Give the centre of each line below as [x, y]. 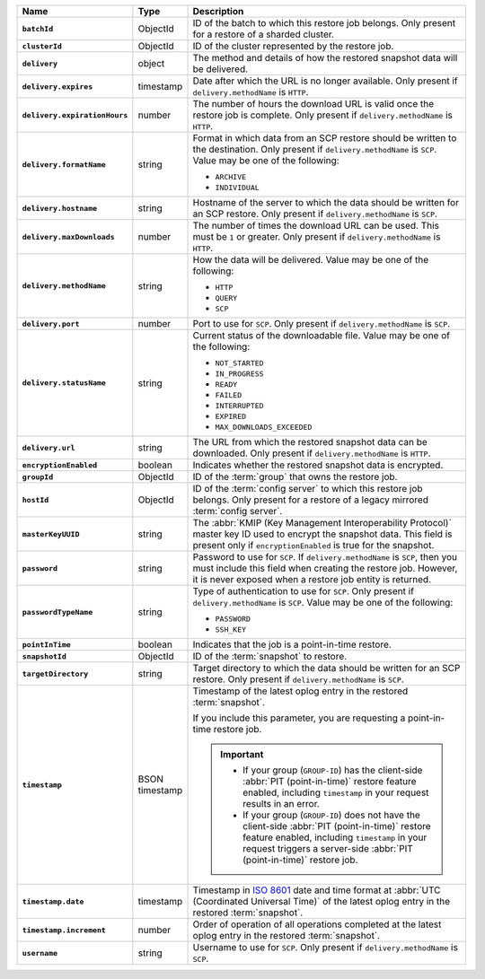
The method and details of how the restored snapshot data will [325, 58]
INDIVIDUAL [237, 188]
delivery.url [48, 447]
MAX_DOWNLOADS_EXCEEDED [264, 427]
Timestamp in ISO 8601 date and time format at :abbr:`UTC [317, 890]
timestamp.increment [64, 930]
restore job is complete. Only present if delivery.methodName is [322, 115]
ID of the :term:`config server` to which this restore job [308, 489]
